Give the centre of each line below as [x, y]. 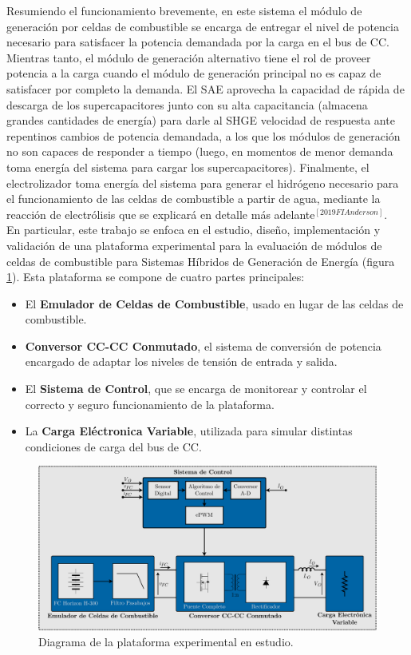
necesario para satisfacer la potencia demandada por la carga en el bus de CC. [198, 42]
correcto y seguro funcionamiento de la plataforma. [150, 404]
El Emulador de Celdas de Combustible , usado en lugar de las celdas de [214, 303]
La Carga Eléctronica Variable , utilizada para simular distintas [189, 431]
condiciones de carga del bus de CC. [113, 446]
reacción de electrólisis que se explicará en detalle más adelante [161, 214]
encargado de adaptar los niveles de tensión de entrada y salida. [181, 361]
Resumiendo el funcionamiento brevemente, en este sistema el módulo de [184, 10]
